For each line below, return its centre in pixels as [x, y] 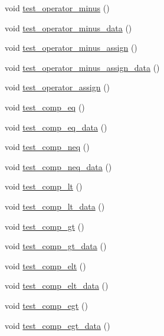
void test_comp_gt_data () [56, 246]
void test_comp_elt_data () [57, 286]
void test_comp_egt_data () [58, 325]
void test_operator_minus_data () [68, 27]
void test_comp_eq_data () [56, 127]
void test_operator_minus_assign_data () [82, 67]
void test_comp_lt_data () [55, 206]
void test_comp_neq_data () [58, 166]
